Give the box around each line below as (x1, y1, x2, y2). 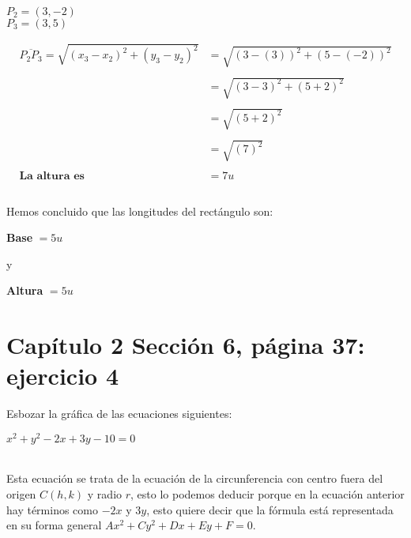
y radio (87, 486, 123, 502)
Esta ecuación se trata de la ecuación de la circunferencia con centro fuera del (6, 470, 383, 487)
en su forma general (6, 517, 102, 533)
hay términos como (6, 501, 98, 517)
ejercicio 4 (6, 359, 119, 392)
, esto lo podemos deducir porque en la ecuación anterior (130, 486, 405, 502)
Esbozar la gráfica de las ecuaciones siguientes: (6, 405, 232, 422)
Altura (6, 282, 43, 299)
